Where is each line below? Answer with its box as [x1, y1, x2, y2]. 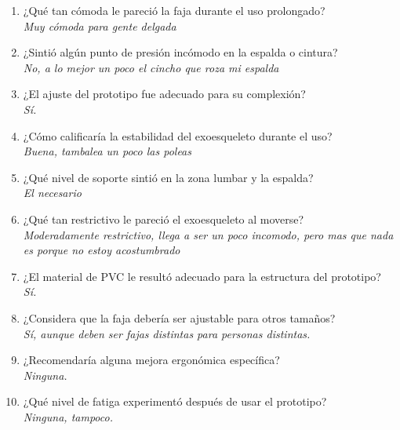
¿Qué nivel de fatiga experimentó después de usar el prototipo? [23, 393, 327, 410]
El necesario [23, 184, 82, 201]
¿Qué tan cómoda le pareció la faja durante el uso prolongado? [23, 2, 325, 18]
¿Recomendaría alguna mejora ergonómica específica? [23, 352, 280, 368]
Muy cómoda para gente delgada [23, 17, 176, 34]
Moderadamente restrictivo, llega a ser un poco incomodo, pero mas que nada [23, 226, 394, 242]
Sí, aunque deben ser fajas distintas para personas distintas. [23, 325, 311, 341]
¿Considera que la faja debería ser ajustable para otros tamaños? [23, 309, 336, 326]
